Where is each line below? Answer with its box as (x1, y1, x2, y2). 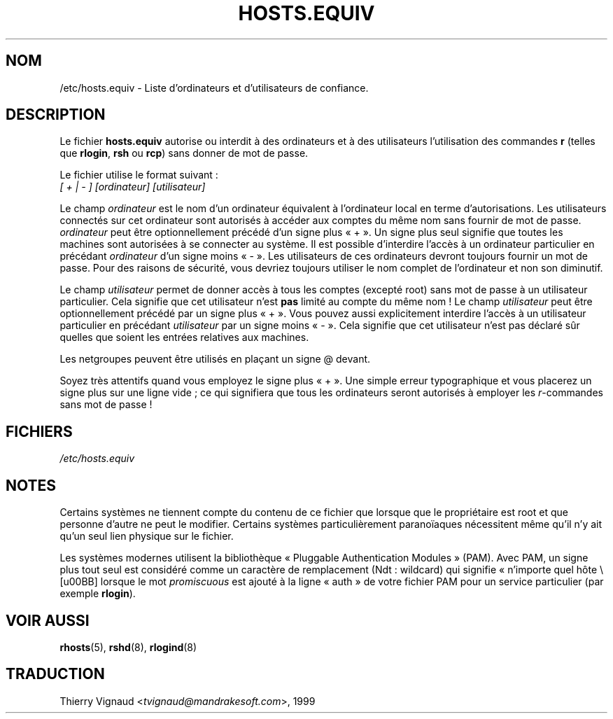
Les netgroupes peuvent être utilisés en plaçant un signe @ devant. (59, 353, 371, 365)
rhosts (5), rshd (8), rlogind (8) (59, 641, 197, 653)
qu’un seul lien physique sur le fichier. (59, 530, 234, 543)
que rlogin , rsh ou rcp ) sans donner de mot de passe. (59, 147, 309, 160)
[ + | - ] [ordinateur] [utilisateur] (59, 181, 206, 193)
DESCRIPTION (6, 106, 106, 124)
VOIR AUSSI (6, 611, 90, 629)
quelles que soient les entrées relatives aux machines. (59, 331, 309, 344)
